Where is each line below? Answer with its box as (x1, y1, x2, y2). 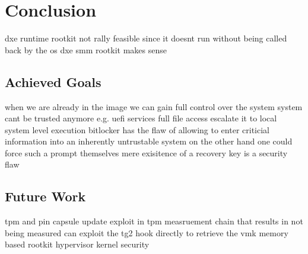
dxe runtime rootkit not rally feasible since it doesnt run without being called (5, 32, 287, 44)
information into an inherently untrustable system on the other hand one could (5, 135, 293, 147)
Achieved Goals (5, 72, 101, 91)
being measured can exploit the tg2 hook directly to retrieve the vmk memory (5, 226, 288, 239)
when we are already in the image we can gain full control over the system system (5, 100, 303, 112)
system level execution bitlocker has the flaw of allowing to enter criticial (5, 123, 269, 136)
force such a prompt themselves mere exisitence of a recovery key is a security (5, 146, 288, 159)
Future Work (5, 187, 86, 205)
